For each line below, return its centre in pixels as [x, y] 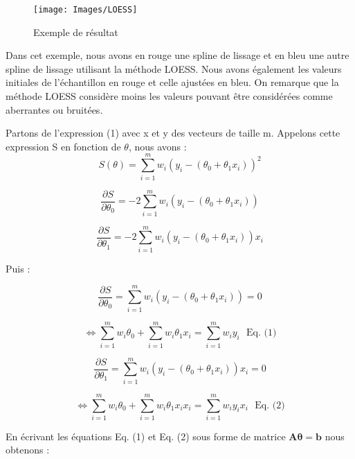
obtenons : [28, 450]
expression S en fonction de [63, 146]
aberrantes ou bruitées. [54, 109]
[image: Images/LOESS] [85, 10]
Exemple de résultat [76, 32]
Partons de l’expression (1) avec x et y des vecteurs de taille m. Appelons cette [173, 133]
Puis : [18, 268]
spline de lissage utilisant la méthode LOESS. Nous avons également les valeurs [174, 68]
